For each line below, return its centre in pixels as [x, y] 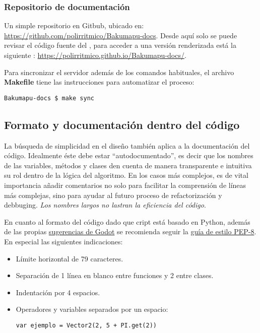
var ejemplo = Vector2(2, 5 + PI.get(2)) [86, 325]
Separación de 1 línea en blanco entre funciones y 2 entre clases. [115, 275]
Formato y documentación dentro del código [122, 124]
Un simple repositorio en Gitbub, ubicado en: [74, 25]
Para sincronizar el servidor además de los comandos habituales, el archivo [119, 72]
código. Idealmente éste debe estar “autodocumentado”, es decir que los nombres [129, 155]
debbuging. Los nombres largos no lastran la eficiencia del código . [105, 205]
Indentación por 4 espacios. [58, 292]
